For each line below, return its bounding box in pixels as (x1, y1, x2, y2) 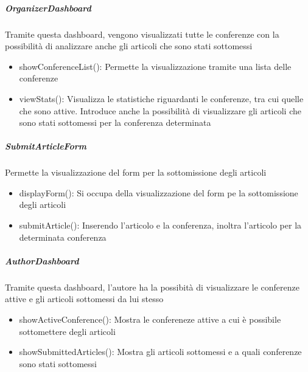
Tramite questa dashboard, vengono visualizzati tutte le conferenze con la (5, 27, 279, 40)
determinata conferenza (19, 230, 107, 243)
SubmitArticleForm (5, 140, 87, 153)
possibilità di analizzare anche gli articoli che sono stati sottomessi (5, 40, 253, 52)
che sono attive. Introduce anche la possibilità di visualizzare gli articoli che (19, 104, 301, 117)
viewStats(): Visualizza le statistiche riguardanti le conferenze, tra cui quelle (19, 92, 304, 105)
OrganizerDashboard (5, 1, 91, 14)
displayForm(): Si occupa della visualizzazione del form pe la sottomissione (19, 186, 298, 199)
